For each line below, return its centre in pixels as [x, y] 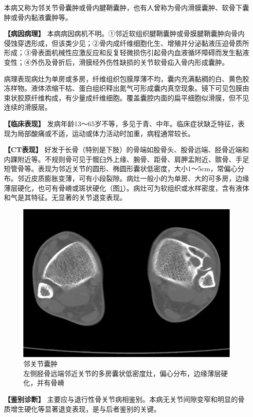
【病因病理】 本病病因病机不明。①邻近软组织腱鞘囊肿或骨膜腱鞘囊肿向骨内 [124, 33]
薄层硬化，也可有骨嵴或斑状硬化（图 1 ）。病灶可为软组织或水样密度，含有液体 [126, 188]
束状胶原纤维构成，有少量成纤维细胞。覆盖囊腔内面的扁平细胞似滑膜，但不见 [126, 97]
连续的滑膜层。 [28, 107]
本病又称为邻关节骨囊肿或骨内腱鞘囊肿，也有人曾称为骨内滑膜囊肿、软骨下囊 [126, 7]
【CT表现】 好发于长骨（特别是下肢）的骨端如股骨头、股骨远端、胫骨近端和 [126, 149]
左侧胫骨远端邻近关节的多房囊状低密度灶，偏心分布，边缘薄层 [122, 373]
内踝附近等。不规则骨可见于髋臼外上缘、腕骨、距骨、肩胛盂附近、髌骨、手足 [126, 159]
